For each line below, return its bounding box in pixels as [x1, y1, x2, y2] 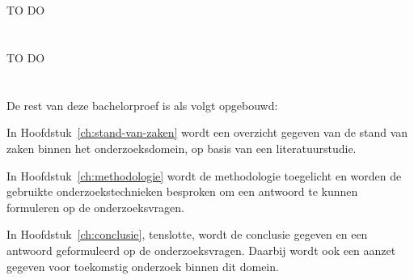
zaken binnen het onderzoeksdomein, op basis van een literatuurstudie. [6, 139, 357, 156]
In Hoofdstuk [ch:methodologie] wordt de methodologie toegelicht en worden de [6, 167, 402, 184]
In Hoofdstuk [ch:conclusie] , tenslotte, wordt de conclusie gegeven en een [6, 226, 368, 243]
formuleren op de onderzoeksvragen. [6, 198, 184, 215]
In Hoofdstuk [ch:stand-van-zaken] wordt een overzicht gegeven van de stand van [6, 124, 408, 141]
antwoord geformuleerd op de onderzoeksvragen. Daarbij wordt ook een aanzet [6, 241, 396, 258]
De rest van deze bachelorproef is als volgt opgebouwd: [6, 96, 278, 113]
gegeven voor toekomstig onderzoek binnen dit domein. [6, 257, 279, 274]
